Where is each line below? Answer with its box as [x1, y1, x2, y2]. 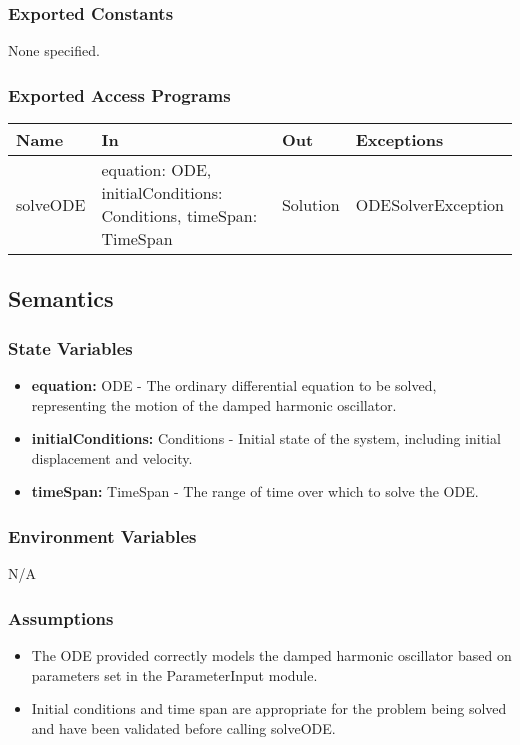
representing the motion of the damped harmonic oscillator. [31, 394, 397, 415]
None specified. [8, 40, 100, 61]
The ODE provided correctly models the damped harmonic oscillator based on [31, 645, 512, 666]
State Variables [8, 335, 133, 360]
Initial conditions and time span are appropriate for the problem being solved [31, 698, 507, 719]
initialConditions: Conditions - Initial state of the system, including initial [31, 428, 501, 449]
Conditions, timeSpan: [101, 204, 258, 228]
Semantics [8, 283, 114, 314]
